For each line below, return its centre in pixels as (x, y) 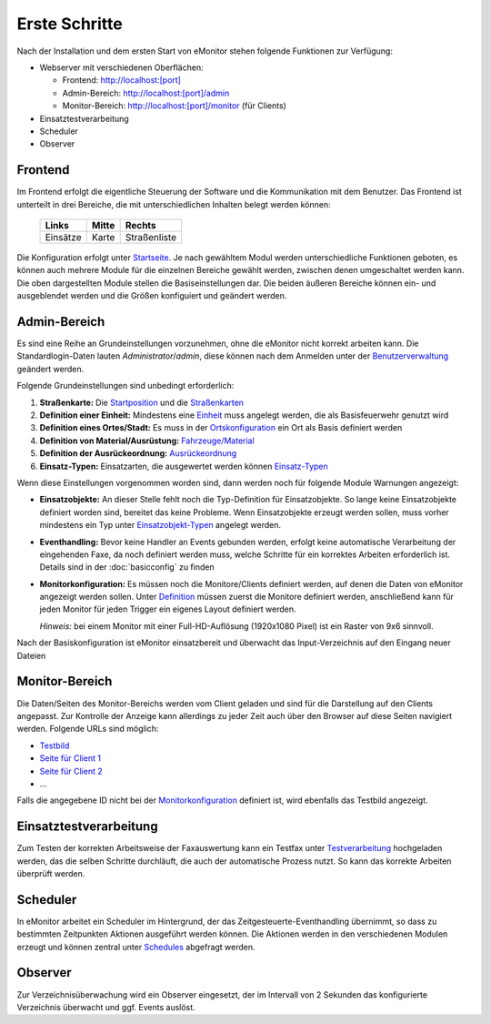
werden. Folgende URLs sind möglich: (88, 729)
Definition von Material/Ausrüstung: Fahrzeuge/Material (147, 441)
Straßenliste (151, 237)
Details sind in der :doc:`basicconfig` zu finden (127, 567)
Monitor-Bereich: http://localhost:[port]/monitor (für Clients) (174, 106)
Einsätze (63, 237)
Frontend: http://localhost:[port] (122, 80)
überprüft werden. (51, 873)
